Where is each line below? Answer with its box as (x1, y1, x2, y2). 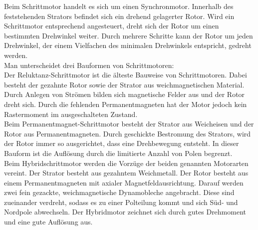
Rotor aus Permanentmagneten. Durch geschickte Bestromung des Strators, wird (4, 128, 251, 138)
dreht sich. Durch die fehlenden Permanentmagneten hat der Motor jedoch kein (4, 98, 247, 109)
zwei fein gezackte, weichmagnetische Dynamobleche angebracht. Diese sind (4, 187, 235, 197)
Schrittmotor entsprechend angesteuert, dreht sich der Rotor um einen (4, 20, 219, 31)
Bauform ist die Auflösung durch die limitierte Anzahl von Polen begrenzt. (4, 147, 233, 158)
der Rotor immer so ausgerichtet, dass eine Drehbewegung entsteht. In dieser (4, 138, 239, 148)
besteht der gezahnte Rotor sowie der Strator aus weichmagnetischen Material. (4, 79, 245, 89)
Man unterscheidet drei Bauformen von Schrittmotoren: (4, 59, 174, 70)
